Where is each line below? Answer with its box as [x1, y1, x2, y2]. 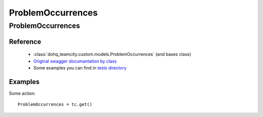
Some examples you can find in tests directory [33, 65, 127, 70]
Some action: [9, 90, 36, 96]
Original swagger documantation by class [33, 58, 117, 64]
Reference [9, 37, 41, 46]
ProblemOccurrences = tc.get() [18, 102, 93, 107]
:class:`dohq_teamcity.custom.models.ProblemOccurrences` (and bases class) [33, 51, 191, 57]
